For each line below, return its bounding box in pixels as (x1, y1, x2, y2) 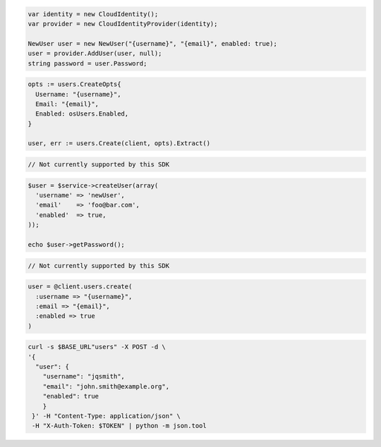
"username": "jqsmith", (42, 372, 125, 381)
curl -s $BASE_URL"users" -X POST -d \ (28, 343, 166, 351)
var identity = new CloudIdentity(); (28, 10, 159, 18)
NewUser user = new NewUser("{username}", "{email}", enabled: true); (28, 39, 278, 47)
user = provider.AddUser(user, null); (28, 49, 162, 58)
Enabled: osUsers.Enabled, (35, 110, 129, 118)
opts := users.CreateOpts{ (28, 80, 121, 88)
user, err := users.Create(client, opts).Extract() (28, 140, 211, 147)
